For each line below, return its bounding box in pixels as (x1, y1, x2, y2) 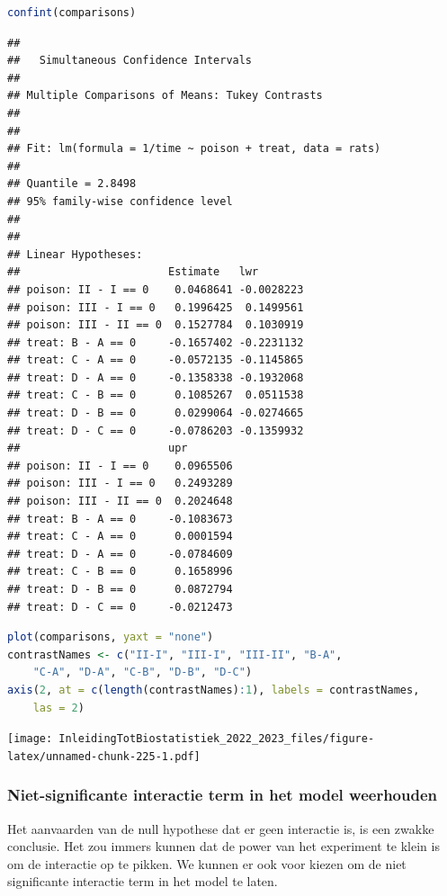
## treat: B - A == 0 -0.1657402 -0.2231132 (7, 336, 304, 349)
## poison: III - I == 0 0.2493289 (7, 477, 233, 490)
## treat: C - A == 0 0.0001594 (7, 530, 233, 543)
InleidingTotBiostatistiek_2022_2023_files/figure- (58, 732, 375, 746)
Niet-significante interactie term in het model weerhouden (7, 784, 438, 806)
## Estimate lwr (7, 265, 259, 279)
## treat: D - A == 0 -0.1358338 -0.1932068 (7, 371, 304, 384)
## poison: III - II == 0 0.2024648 (7, 495, 233, 508)
